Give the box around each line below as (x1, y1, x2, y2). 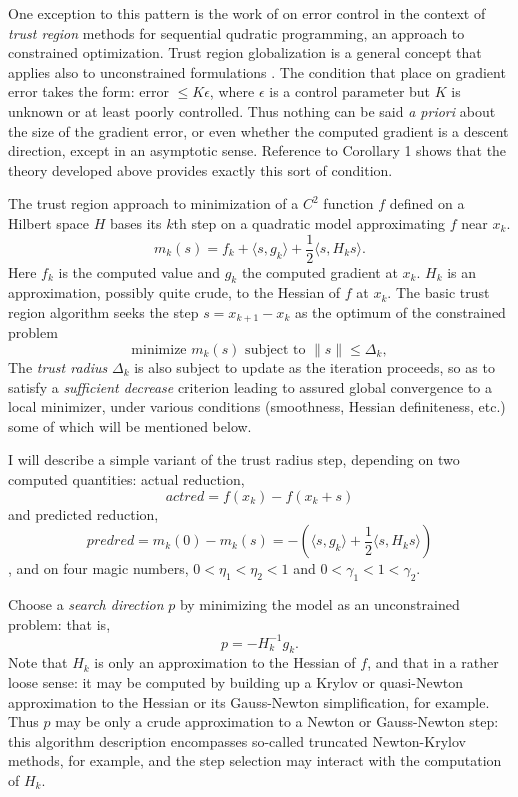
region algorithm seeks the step (8, 301, 199, 322)
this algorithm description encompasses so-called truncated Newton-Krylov (8, 730, 466, 751)
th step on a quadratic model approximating (173, 212, 446, 233)
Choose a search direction (8, 593, 164, 614)
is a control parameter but (269, 81, 431, 102)
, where (209, 81, 255, 102)
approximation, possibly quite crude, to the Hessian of (8, 282, 341, 303)
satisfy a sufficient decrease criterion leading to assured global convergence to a (8, 376, 493, 397)
